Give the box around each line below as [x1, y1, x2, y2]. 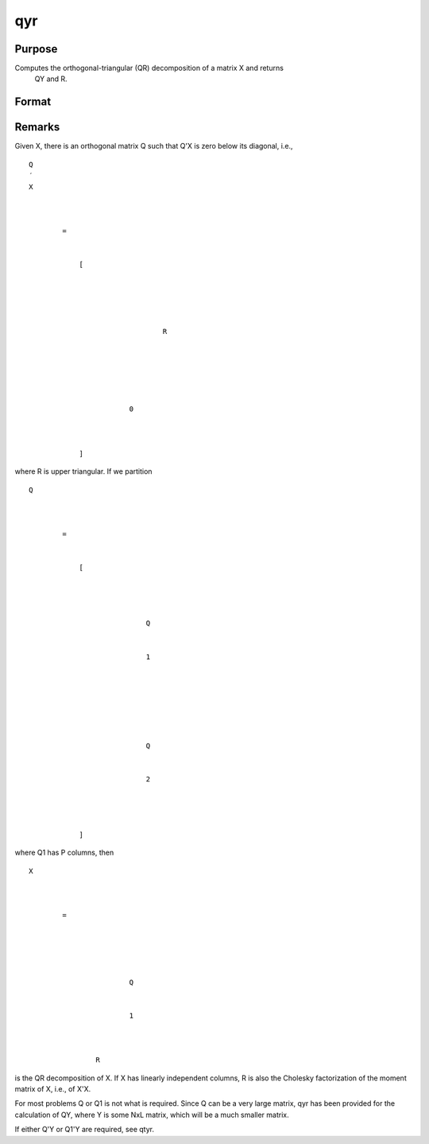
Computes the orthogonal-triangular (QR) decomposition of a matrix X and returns [14, 64, 284, 73]
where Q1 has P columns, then [14, 847, 114, 858]
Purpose [14, 42, 58, 56]
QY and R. [34, 74, 68, 83]
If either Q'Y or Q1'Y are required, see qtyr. [14, 1125, 155, 1134]
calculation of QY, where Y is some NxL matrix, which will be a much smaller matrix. [14, 1110, 289, 1119]
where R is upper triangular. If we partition [14, 467, 153, 476]
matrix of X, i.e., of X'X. [14, 1084, 91, 1094]
